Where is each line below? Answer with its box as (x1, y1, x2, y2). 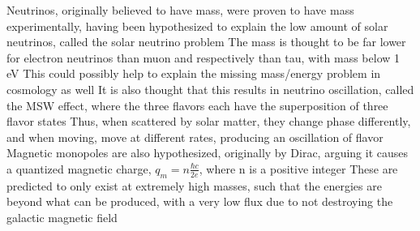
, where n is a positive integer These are (199, 160, 398, 177)
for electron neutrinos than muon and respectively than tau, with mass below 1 (6, 49, 401, 66)
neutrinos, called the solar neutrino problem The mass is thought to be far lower (6, 33, 406, 50)
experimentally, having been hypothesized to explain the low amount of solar (6, 17, 388, 34)
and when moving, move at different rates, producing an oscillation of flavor (6, 128, 384, 145)
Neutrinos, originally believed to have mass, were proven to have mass (6, 2, 354, 18)
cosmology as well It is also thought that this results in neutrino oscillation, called (6, 80, 414, 97)
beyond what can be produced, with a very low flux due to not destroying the (6, 193, 393, 210)
